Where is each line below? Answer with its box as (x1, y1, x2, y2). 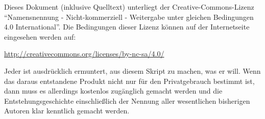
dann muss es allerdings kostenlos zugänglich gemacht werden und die (4, 85, 223, 96)
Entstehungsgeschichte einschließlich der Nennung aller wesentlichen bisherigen (4, 95, 250, 106)
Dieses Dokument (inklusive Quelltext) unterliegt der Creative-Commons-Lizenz (4, 2, 254, 12)
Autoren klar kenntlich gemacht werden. (4, 105, 130, 116)
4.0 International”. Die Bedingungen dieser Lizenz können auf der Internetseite (4, 21, 250, 32)
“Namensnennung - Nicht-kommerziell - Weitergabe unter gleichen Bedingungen (4, 11, 254, 22)
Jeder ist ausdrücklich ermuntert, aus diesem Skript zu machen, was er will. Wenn (4, 65, 261, 76)
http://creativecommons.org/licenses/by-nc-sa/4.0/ (4, 48, 164, 59)
